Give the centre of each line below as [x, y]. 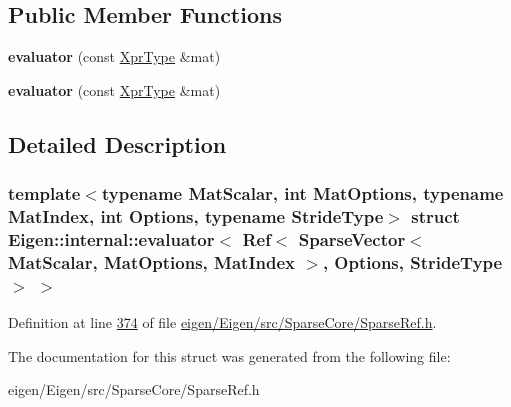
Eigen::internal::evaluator [111, 238]
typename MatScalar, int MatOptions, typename [302, 193]
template [44, 193]
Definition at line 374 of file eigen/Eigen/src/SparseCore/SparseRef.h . [222, 322]
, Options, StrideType [412, 261]
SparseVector [352, 238]
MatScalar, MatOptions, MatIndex [152, 261]
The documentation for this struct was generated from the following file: [229, 355]
